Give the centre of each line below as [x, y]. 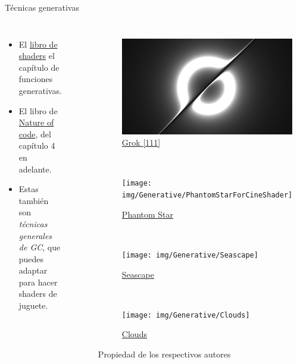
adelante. [35, 169]
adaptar [33, 270]
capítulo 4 [37, 145]
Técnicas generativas [42, 7]
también [34, 200]
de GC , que [40, 247]
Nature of [36, 122]
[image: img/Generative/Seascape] [190, 255]
